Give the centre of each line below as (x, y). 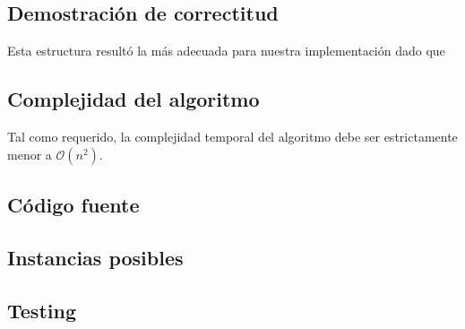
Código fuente (73, 204)
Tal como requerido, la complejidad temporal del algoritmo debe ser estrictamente (232, 136)
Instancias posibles (95, 257)
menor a (30, 154)
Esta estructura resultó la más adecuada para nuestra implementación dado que (226, 51)
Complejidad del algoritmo (133, 99)
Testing (42, 310)
